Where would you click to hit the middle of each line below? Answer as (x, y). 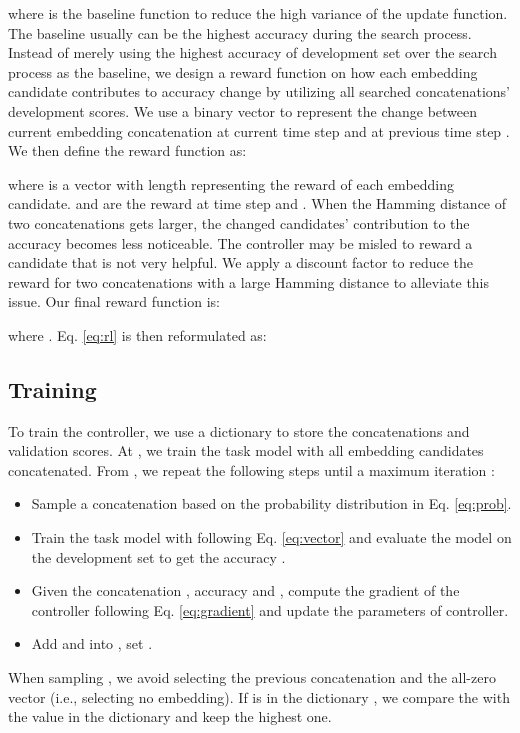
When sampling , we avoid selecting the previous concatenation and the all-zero (252, 677)
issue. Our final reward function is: (114, 301)
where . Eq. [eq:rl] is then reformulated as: (137, 334)
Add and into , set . (92, 643)
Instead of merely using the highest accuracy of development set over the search (252, 52)
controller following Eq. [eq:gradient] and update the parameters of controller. (270, 609)
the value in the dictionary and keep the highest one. (170, 716)
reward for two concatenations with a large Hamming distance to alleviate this (249, 281)
